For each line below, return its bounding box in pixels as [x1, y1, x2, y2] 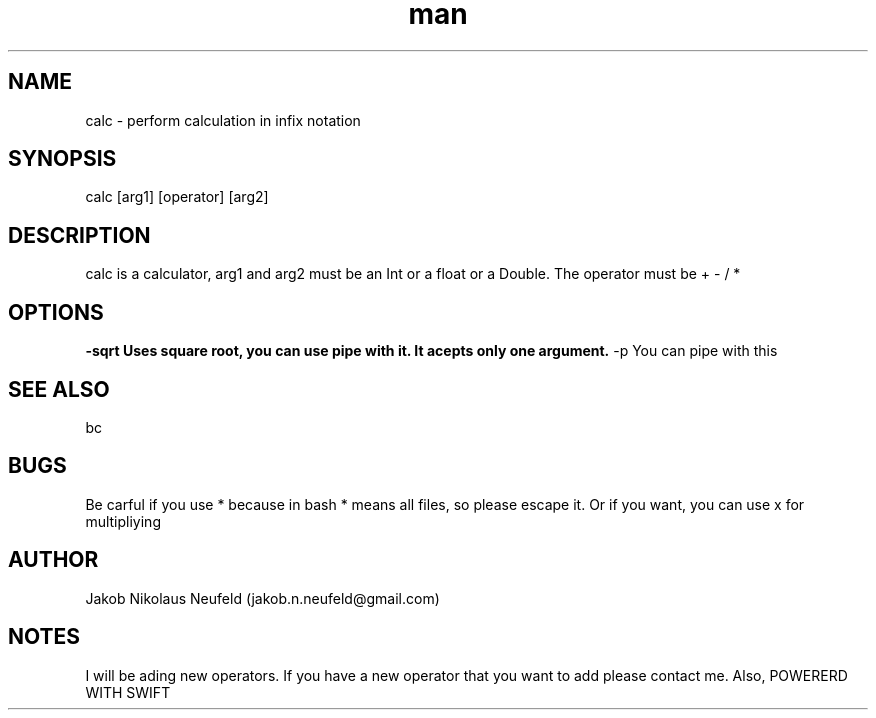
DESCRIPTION [8, 222, 151, 248]
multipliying [85, 512, 161, 530]
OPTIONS [8, 299, 104, 325]
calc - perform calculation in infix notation [85, 111, 361, 129]
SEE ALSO [8, 376, 110, 402]
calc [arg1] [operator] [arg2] [85, 188, 269, 206]
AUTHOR [8, 547, 99, 573]
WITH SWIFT [85, 683, 171, 701]
